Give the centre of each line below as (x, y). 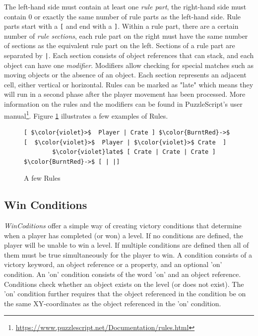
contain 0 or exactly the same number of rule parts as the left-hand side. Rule (123, 16)
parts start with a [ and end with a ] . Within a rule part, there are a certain (121, 26)
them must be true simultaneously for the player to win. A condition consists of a (128, 254)
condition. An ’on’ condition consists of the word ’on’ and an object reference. (123, 274)
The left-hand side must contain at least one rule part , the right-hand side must (125, 6)
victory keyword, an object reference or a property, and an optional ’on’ (113, 264)
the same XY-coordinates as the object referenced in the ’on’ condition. (113, 303)
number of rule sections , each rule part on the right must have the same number (126, 35)
